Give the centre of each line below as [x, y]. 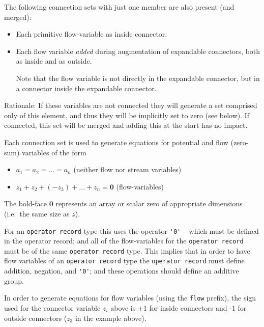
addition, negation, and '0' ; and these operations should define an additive [122, 271]
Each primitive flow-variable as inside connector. [92, 34]
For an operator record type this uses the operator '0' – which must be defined [131, 230]
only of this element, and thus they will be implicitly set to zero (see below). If [127, 115]
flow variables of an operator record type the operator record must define [124, 261]
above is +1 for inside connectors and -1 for [179, 308]
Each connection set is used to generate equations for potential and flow [116, 142]
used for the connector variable [52, 308]
